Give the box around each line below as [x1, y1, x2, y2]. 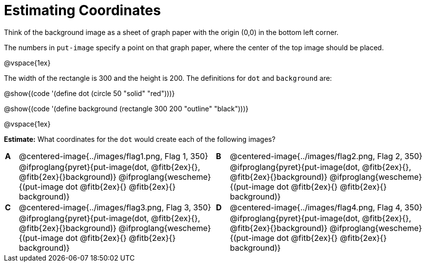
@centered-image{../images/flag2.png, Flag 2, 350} [230, 151, 423, 161]
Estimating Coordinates [4, 2, 161, 19]
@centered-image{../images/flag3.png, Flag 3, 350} [19, 202, 212, 212]
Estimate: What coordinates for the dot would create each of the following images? [4, 134, 275, 143]
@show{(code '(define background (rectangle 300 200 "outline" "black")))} [4, 104, 249, 113]
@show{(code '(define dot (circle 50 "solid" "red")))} [4, 89, 175, 98]
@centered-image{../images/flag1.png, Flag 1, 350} [19, 151, 209, 161]
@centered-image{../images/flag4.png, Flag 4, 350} [230, 202, 423, 212]
